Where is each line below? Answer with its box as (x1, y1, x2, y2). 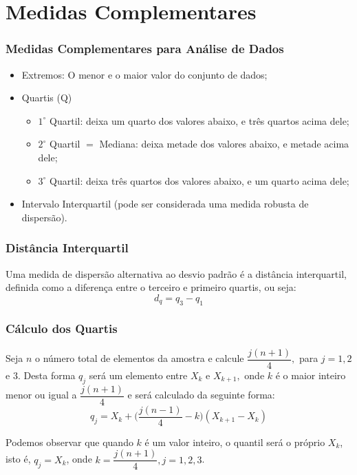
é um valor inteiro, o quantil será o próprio (144, 434, 325, 449)
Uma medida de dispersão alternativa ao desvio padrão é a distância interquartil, (6, 266, 347, 281)
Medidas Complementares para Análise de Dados (6, 40, 284, 57)
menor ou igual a (6, 387, 77, 402)
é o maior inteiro (275, 367, 346, 382)
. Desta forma (17, 367, 76, 382)
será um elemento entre (89, 367, 188, 382)
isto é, (6, 452, 31, 466)
